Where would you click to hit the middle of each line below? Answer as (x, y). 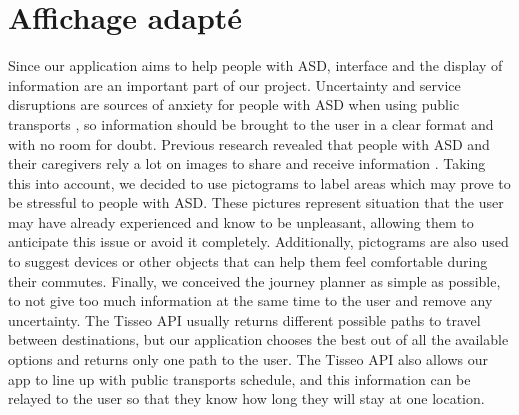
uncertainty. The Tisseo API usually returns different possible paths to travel (244, 319)
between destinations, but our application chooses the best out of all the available (258, 339)
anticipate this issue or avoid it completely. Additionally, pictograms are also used (258, 241)
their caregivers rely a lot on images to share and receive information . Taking (247, 163)
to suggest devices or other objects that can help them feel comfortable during (248, 261)
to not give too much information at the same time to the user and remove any (250, 300)
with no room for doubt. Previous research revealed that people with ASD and (249, 143)
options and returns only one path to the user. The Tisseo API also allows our (248, 359)
